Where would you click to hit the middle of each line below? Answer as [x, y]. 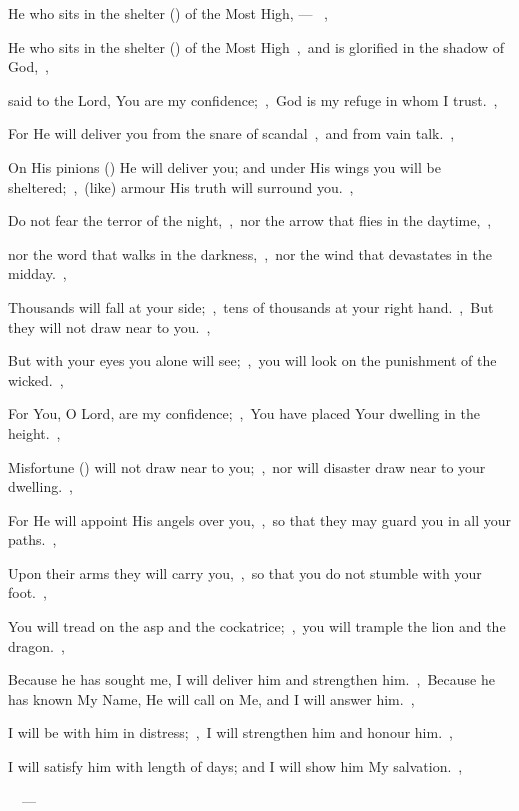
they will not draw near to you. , [109, 326]
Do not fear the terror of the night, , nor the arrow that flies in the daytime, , [250, 220]
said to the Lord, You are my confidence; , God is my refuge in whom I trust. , [253, 99]
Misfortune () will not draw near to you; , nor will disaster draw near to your [247, 466]
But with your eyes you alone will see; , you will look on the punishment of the [252, 360]
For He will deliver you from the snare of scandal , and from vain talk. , [231, 133]
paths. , [32, 539]
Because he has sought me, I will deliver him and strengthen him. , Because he [251, 679]
